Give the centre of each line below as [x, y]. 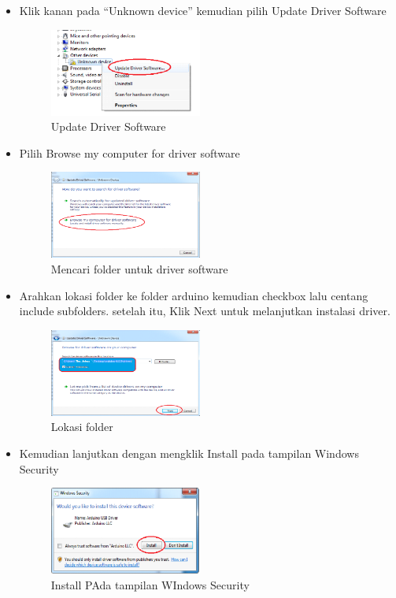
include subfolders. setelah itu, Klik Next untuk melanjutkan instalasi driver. [205, 311]
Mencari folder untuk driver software [139, 269]
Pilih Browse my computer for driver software [130, 152]
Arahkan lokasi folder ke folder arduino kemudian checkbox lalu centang [194, 295]
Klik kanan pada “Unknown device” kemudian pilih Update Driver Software [203, 10]
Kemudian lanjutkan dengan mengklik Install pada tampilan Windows [189, 453]
